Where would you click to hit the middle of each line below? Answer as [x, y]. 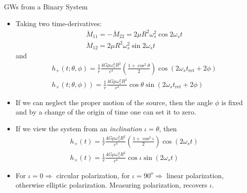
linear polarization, [195, 175]
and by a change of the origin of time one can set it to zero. [106, 112]
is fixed [232, 102]
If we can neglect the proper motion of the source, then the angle [114, 102]
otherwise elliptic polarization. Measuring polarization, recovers [111, 185]
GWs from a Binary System [46, 6]
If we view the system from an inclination [79, 129]
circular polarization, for [93, 175]
